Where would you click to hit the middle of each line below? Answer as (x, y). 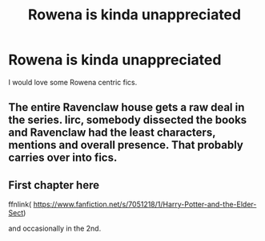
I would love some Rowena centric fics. (73, 82)
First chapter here (54, 185)
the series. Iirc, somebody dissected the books (128, 120)
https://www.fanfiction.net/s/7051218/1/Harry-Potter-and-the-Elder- (145, 204)
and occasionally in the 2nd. (55, 229)
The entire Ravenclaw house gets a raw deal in (126, 107)
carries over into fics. (63, 158)
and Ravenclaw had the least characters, (112, 133)
